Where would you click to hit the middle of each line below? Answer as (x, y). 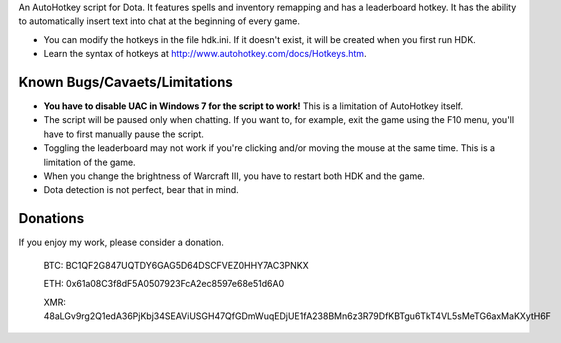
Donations (51, 218)
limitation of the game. (89, 162)
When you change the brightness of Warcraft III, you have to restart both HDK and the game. (234, 176)
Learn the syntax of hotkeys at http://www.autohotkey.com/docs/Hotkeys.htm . (205, 54)
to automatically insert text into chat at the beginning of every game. (159, 21)
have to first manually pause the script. (124, 134)
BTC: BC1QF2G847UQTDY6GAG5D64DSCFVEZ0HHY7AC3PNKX (176, 265)
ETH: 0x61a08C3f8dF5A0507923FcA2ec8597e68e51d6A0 (164, 284)
